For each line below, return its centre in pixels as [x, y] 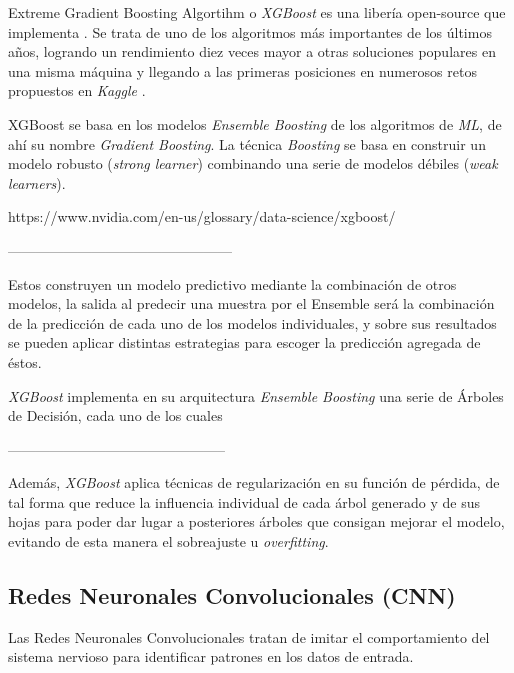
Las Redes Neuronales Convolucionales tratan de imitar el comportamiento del [249, 636]
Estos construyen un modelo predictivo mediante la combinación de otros [232, 283]
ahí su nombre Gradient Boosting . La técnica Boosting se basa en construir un [247, 143]
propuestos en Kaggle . [77, 90]
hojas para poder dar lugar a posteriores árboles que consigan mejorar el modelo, [256, 521]
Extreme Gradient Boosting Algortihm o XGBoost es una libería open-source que [257, 12]
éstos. [25, 361]
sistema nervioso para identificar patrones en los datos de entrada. [211, 656]
